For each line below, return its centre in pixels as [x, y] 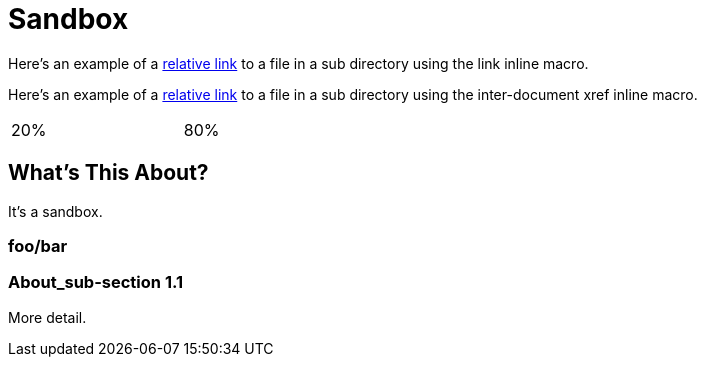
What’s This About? [108, 173]
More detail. [47, 317]
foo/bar [38, 245]
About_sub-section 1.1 [95, 282]
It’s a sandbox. [55, 211]
